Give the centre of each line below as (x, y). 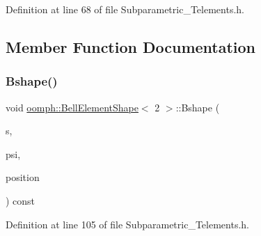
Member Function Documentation (131, 46)
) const (21, 200)
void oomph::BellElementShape (72, 107)
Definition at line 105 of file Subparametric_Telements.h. (127, 224)
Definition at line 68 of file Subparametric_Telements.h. (125, 9)
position (23, 177)
